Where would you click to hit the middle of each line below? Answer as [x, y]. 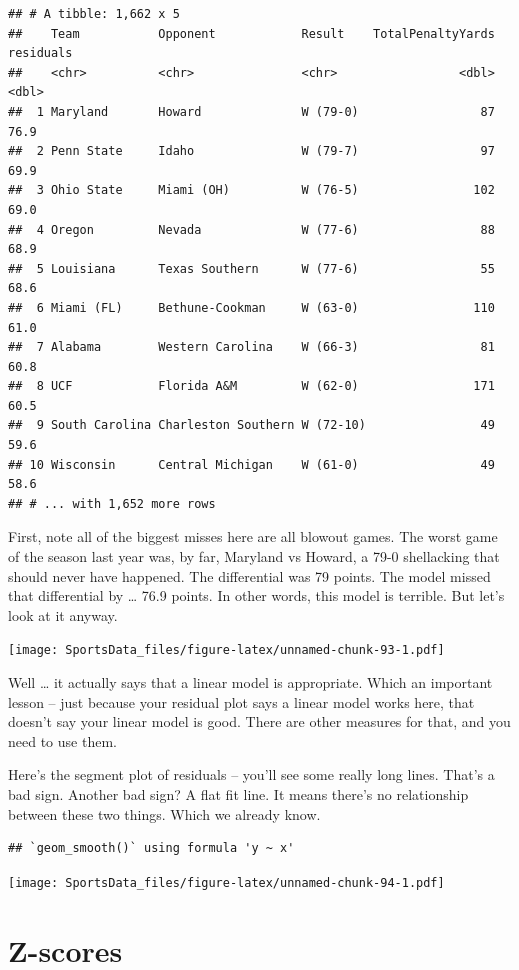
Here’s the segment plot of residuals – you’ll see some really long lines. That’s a [251, 774]
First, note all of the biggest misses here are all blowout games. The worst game [253, 536]
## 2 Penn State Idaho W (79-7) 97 [251, 151]
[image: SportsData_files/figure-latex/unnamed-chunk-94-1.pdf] [226, 882]
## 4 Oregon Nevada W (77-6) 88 [251, 229]
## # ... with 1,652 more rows [112, 503]
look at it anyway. [63, 614]
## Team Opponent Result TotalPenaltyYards [251, 33]
